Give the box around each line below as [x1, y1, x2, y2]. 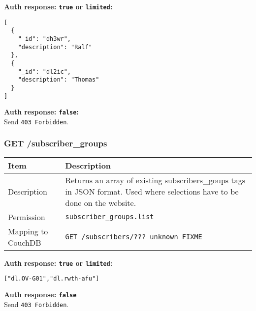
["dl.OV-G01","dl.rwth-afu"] [4, 275, 99, 283]
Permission [8, 211, 45, 223]
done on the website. [65, 197, 136, 208]
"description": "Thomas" [18, 76, 99, 84]
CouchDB [8, 236, 41, 248]
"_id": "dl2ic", [18, 68, 71, 75]
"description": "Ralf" [18, 43, 92, 51]
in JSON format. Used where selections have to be [65, 185, 239, 197]
